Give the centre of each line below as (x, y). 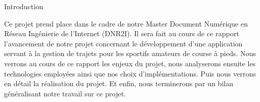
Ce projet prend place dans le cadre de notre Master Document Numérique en (126, 23)
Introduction (24, 6)
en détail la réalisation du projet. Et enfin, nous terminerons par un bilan (119, 83)
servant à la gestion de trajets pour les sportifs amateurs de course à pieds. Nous (130, 53)
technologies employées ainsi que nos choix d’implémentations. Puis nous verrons (130, 73)
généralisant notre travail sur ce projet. (65, 93)
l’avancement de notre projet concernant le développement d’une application (123, 43)
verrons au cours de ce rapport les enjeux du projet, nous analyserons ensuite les (130, 63)
